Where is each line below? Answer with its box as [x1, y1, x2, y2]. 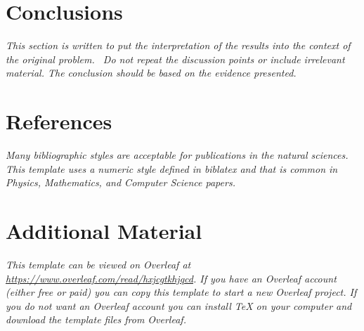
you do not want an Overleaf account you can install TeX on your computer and [6, 298, 352, 313]
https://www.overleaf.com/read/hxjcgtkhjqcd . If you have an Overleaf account [6, 271, 337, 285]
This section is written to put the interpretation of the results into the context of [6, 38, 351, 53]
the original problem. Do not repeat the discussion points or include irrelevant [6, 51, 345, 66]
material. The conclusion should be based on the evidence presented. [6, 65, 297, 80]
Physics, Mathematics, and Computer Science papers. [6, 175, 235, 190]
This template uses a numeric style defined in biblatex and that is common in [6, 161, 338, 176]
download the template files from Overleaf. [6, 312, 186, 327]
